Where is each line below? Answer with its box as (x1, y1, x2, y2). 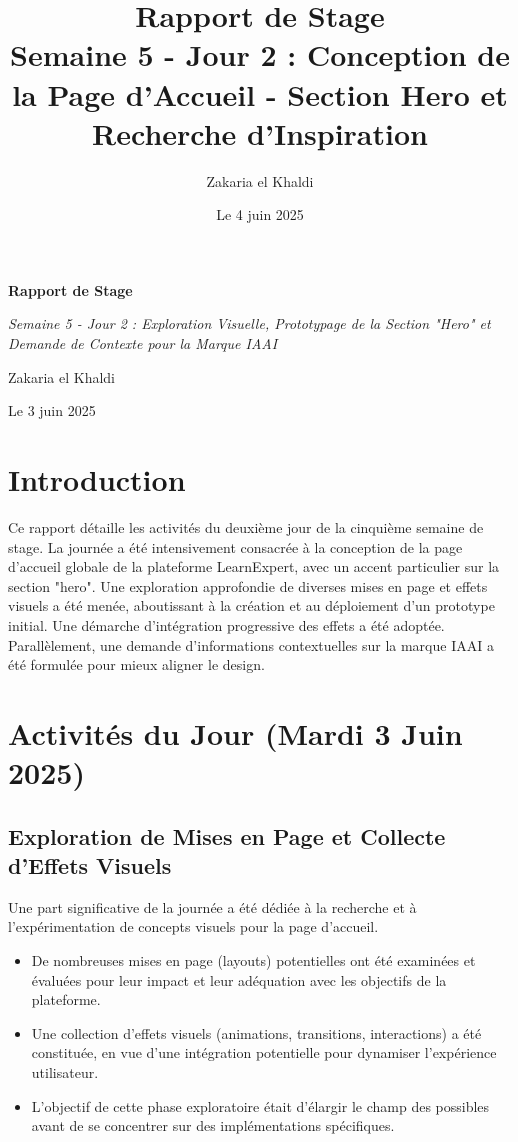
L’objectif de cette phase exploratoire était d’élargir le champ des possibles (31, 1095, 490, 1116)
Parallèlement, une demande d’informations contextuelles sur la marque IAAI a (8, 634, 494, 655)
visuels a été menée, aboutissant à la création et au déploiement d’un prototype (8, 595, 495, 616)
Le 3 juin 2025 (8, 400, 96, 421)
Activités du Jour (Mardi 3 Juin (8, 712, 463, 753)
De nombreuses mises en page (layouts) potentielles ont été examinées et (31, 950, 476, 971)
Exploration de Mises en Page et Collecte (8, 820, 446, 851)
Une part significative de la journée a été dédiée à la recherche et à (8, 896, 417, 917)
